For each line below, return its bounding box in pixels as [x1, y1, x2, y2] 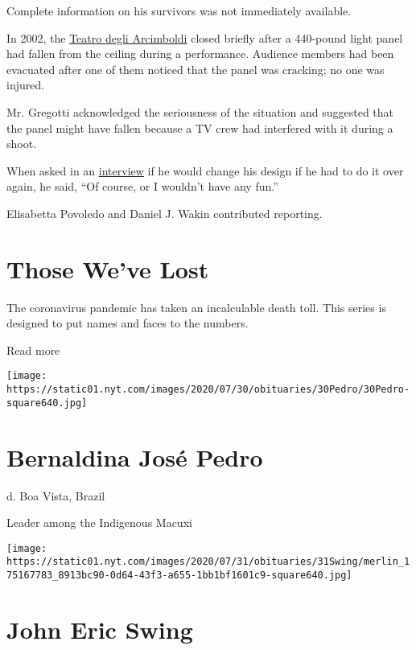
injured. [6, 76, 45, 93]
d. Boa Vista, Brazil [6, 487, 105, 504]
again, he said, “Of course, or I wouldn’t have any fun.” [6, 178, 278, 195]
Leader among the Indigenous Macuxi [6, 514, 192, 531]
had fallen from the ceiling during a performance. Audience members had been [6, 45, 394, 62]
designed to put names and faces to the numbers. [6, 315, 249, 331]
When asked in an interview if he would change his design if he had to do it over [6, 162, 404, 179]
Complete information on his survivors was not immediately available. [6, 2, 352, 19]
